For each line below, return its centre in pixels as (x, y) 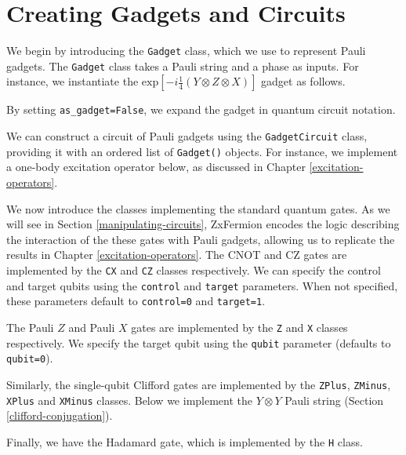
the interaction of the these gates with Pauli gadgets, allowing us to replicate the (201, 239)
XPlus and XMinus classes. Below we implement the (130, 400)
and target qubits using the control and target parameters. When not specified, (202, 285)
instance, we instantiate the (72, 81)
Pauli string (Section (334, 400)
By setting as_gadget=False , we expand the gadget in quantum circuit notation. (201, 109)
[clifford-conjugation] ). (60, 415)
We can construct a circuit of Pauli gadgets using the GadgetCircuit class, (187, 136)
